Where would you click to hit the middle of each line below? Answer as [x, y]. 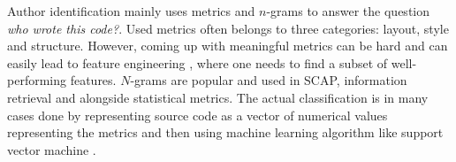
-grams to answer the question [348, 11]
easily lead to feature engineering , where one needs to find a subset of [198, 62]
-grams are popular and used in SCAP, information [269, 80]
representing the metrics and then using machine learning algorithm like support [225, 132]
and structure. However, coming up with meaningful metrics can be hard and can [228, 46]
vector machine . [52, 149]
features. [93, 80]
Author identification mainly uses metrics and [131, 11]
